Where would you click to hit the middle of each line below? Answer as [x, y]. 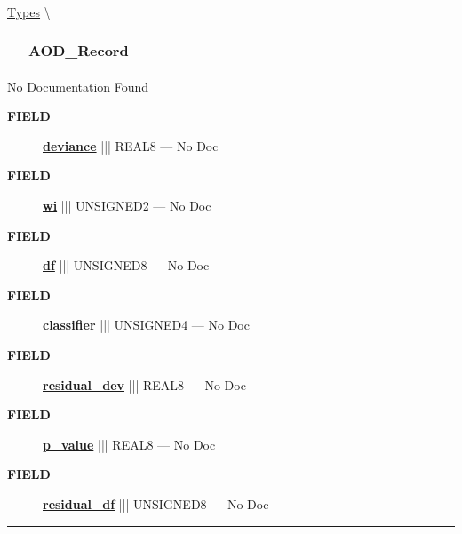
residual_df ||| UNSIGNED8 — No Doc [156, 503]
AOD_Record [79, 50]
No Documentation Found [78, 86]
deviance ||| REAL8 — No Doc [131, 145]
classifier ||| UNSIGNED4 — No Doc [146, 325]
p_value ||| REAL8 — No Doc [129, 444]
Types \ [29, 12]
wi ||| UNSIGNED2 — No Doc [127, 205]
